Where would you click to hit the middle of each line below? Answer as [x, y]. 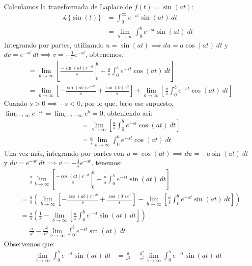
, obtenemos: [104, 54]
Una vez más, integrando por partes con [64, 153]
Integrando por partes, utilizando [54, 44]
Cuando [16, 103]
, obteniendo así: [128, 112]
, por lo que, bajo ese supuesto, [127, 103]
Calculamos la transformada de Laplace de [68, 6]
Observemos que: [29, 243]
